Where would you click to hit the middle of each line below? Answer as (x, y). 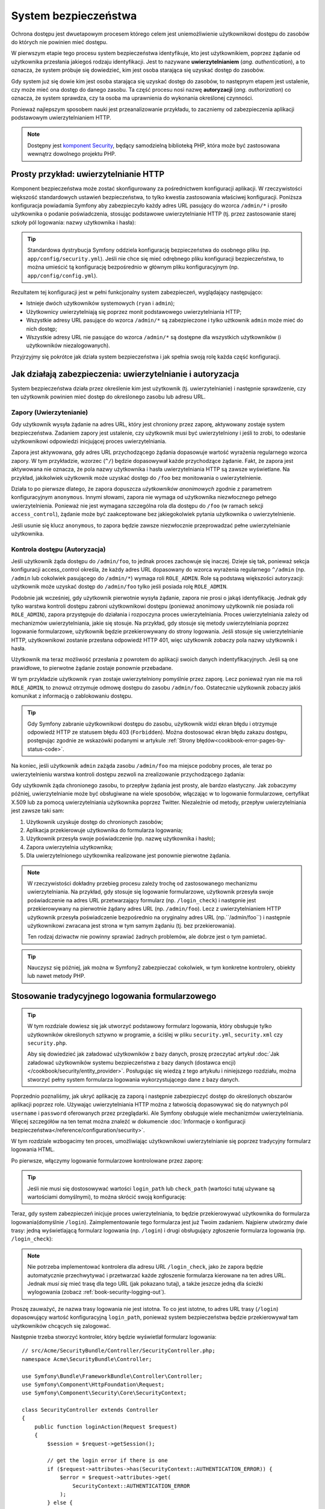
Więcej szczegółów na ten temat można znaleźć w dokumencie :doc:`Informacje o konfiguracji (128, 1121)
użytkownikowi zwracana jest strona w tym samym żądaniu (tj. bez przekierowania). (132, 925)
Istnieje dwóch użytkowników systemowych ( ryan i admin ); (101, 303)
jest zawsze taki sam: (38, 811)
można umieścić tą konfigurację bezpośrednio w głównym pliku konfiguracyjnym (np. (133, 267)
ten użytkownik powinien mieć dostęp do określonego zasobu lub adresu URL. (108, 397)
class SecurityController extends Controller (90, 1410)
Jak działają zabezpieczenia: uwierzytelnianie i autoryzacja (125, 374)
